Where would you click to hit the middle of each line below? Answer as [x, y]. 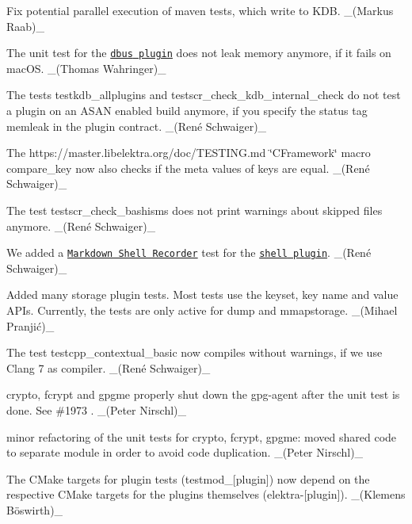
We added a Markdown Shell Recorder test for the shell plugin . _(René [189, 252]
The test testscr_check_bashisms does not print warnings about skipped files [195, 210]
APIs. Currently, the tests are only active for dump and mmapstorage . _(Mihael [202, 310]
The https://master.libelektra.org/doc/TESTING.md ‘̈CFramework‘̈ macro [189, 153]
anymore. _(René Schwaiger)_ [81, 226]
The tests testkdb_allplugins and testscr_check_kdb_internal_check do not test [204, 95]
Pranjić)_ [31, 325]
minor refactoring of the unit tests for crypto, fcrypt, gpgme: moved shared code [202, 436]
